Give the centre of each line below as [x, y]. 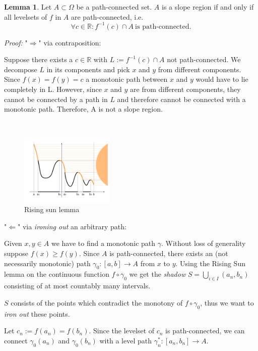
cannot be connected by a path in [56, 99]
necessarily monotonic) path [47, 263]
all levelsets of [26, 16]
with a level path [125, 340]
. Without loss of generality [203, 243]
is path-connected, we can [205, 331]
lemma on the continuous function [57, 274]
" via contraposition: [70, 42]
